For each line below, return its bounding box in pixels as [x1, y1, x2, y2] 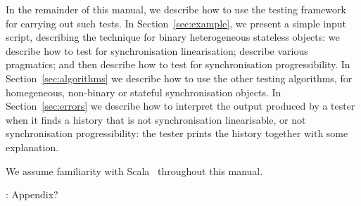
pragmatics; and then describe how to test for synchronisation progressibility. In [6, 57, 350, 72]
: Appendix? [6, 187, 58, 202]
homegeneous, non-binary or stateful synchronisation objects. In [6, 84, 281, 99]
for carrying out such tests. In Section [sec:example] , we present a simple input [6, 15, 346, 30]
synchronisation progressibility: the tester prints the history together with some [6, 126, 348, 141]
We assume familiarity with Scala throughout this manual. [6, 163, 263, 178]
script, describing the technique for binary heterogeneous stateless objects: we [6, 30, 340, 44]
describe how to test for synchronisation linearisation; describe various [6, 43, 308, 58]
